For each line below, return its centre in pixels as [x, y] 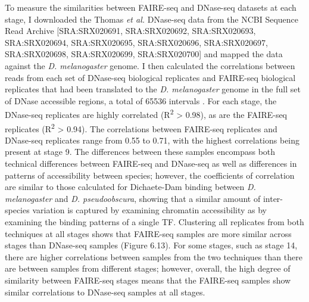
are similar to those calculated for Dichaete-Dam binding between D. [130, 187]
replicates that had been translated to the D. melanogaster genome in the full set [153, 89]
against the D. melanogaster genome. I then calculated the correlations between [150, 65]
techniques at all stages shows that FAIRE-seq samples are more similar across [148, 233]
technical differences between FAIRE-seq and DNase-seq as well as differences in [151, 164]
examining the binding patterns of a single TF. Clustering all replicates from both [154, 222]
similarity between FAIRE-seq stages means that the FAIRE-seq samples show [148, 280]
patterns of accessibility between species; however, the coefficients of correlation [150, 175]
